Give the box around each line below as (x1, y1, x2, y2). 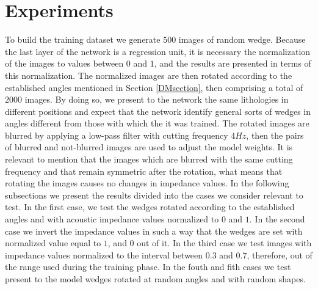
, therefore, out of (247, 248, 313, 261)
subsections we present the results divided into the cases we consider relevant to (5, 188, 303, 201)
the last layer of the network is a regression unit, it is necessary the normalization (5, 45, 311, 57)
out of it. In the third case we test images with (137, 236, 312, 249)
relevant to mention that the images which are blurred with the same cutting (5, 153, 293, 166)
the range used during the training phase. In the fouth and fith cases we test (5, 260, 291, 273)
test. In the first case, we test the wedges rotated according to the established (5, 200, 295, 213)
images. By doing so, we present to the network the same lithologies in (24, 93, 289, 106)
